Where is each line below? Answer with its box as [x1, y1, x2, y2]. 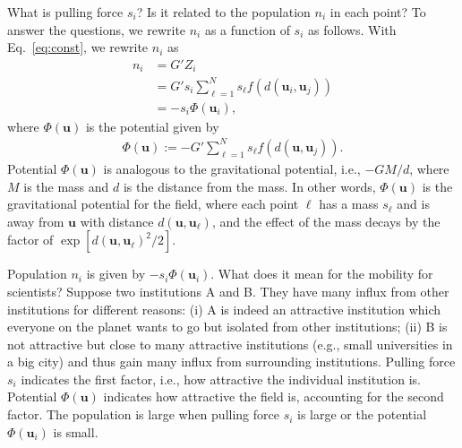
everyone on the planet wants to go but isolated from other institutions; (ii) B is [7, 317, 448, 336]
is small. [53, 422, 98, 441]
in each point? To [329, 3, 426, 21]
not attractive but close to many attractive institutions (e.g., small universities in [7, 334, 453, 353]
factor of [7, 230, 54, 249]
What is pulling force [7, 3, 124, 21]
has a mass [319, 194, 379, 213]
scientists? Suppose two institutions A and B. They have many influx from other [7, 281, 449, 300]
